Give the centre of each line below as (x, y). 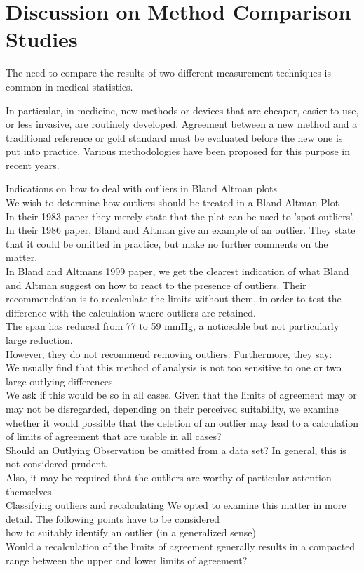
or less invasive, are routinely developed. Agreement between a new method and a (182, 124)
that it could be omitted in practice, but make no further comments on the (167, 243)
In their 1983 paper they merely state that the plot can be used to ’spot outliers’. (180, 216)
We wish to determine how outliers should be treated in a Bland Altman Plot (173, 202)
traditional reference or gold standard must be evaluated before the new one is (174, 137)
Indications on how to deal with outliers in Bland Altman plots (142, 188)
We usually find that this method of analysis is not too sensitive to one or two (174, 367)
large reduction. (39, 340)
